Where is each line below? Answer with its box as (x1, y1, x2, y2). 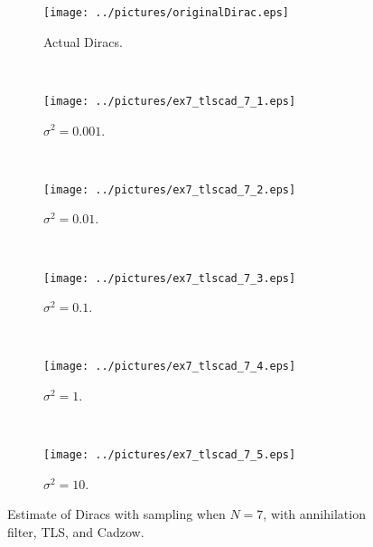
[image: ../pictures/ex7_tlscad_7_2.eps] (43, 183, 296, 196)
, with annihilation (263, 505, 366, 523)
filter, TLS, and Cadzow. (7, 523, 145, 542)
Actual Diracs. (43, 32, 123, 51)
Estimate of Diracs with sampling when (7, 505, 226, 523)
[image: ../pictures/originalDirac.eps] (43, 6, 290, 19)
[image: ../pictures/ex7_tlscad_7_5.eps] (43, 448, 296, 462)
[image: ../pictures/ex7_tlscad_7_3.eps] (43, 271, 296, 285)
